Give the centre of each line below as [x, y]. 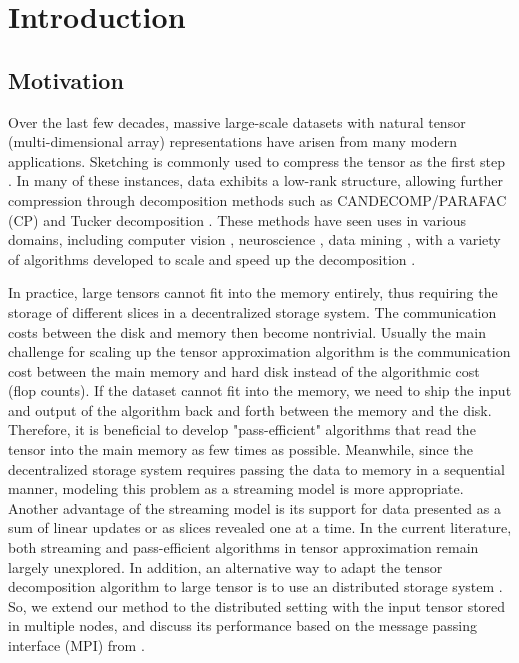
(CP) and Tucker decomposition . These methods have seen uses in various [237, 219]
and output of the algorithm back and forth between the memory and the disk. [250, 409]
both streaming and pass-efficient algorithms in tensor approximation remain [243, 547]
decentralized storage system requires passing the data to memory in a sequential [256, 468]
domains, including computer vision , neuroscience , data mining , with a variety [254, 239]
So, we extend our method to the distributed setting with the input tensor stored [257, 605]
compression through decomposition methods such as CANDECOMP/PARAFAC [257, 199]
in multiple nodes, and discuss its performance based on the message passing [243, 625]
